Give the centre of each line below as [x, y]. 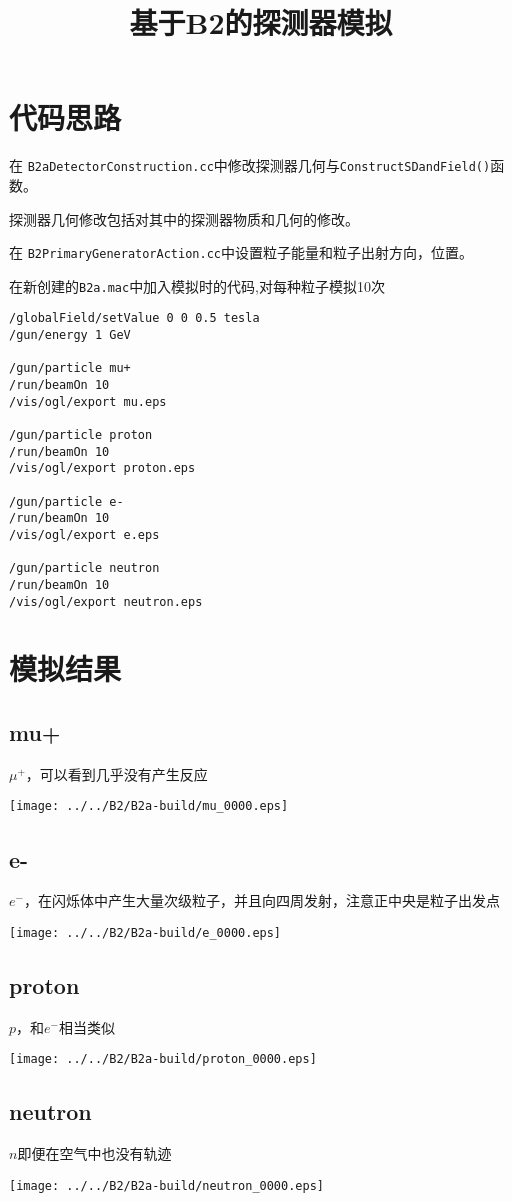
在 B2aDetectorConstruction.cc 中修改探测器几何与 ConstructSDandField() [250, 165]
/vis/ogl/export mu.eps [88, 401]
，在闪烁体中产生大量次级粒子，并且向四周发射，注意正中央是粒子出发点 [261, 900]
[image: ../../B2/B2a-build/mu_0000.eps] [149, 806]
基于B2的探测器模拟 [261, 22]
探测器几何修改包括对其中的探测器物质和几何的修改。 [184, 218]
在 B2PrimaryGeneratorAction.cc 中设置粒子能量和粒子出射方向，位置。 [241, 252]
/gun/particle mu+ [70, 368]
